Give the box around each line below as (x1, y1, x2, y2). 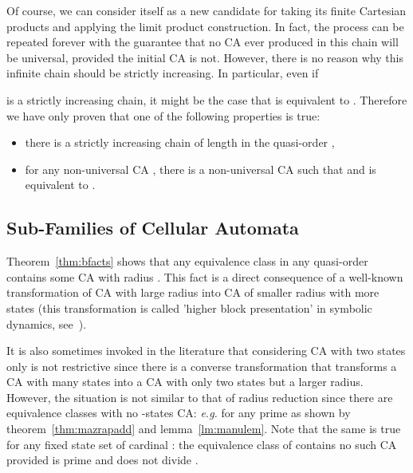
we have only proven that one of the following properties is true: (6, 107, 321, 124)
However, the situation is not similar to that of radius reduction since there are (6, 388, 393, 405)
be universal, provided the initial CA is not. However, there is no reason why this (6, 49, 403, 65)
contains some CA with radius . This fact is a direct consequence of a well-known (6, 268, 403, 285)
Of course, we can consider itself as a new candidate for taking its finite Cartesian (6, 2, 407, 18)
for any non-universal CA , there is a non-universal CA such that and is (25, 160, 376, 177)
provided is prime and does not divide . (6, 451, 199, 468)
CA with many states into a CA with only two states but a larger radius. (6, 373, 364, 390)
